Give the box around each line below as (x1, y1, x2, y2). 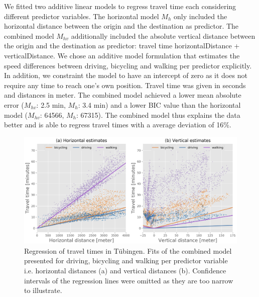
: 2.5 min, (36, 99, 66, 110)
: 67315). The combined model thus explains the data (76, 109, 240, 120)
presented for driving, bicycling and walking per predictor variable (24, 255, 228, 266)
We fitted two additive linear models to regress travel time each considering (4, 1, 236, 11)
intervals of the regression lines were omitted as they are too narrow (24, 275, 233, 285)
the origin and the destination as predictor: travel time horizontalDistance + (4, 40, 240, 51)
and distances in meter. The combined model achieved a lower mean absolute (4, 90, 241, 100)
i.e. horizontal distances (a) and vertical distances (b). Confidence (24, 265, 226, 275)
